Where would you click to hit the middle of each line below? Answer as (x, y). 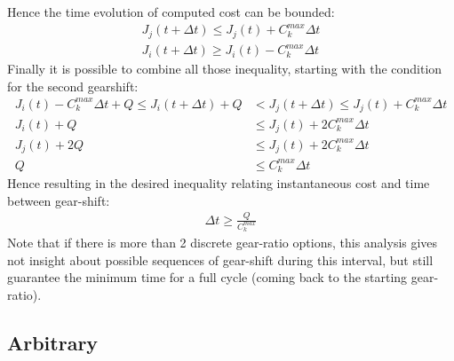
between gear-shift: (59, 200)
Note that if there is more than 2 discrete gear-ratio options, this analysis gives (223, 243)
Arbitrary (53, 342)
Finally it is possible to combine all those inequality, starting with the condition (225, 69)
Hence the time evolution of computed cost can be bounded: (171, 12)
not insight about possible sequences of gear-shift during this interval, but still (220, 259)
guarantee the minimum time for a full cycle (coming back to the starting (207, 277)
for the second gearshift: (73, 86)
